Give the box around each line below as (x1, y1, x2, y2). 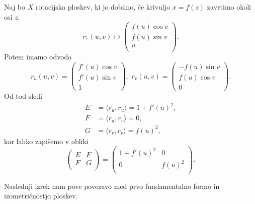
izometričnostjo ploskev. (4, 190, 78, 201)
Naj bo (4, 2, 26, 12)
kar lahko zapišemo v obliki (4, 135, 89, 146)
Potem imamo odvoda (4, 51, 72, 62)
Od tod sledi (4, 91, 42, 101)
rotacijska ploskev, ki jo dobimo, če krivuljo (35, 2, 170, 12)
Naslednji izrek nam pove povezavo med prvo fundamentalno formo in (4, 180, 220, 191)
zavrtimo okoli (207, 2, 251, 12)
